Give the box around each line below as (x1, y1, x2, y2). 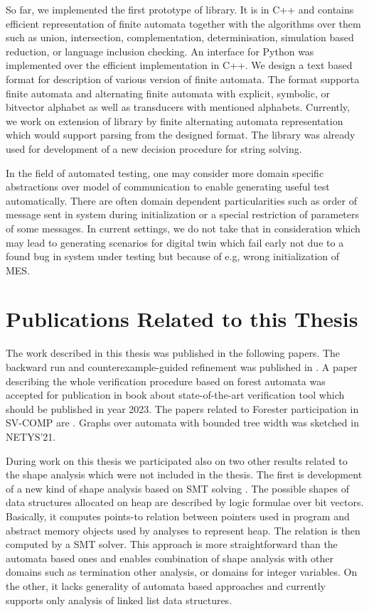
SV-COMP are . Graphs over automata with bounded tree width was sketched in (6, 415, 359, 430)
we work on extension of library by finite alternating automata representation (6, 113, 343, 128)
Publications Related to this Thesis (6, 304, 358, 333)
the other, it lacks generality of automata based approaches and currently (6, 578, 326, 593)
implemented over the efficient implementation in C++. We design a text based (6, 58, 353, 73)
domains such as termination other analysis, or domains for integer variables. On (6, 564, 358, 579)
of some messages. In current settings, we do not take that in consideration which (6, 220, 360, 235)
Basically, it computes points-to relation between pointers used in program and (6, 508, 350, 523)
